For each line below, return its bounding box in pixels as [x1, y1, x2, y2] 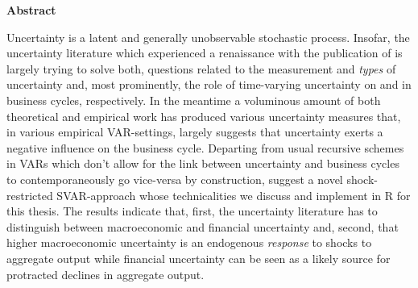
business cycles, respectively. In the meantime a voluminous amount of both [6, 91, 381, 108]
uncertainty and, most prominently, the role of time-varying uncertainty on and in [6, 76, 412, 93]
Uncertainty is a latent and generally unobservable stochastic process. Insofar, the [6, 28, 410, 45]
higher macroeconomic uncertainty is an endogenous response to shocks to [6, 234, 372, 251]
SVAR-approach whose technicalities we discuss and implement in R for [56, 186, 411, 203]
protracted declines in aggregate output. [6, 265, 205, 282]
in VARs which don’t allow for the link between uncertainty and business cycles [6, 155, 399, 172]
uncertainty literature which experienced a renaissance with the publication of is [6, 44, 403, 61]
